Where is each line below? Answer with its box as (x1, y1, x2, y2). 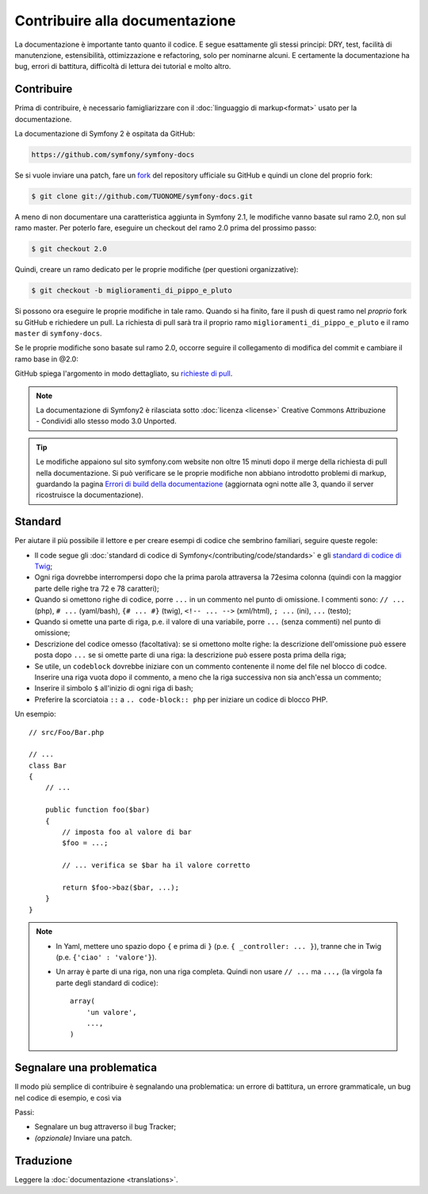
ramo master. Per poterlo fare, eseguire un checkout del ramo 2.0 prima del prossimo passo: (14, 223, 317, 233)
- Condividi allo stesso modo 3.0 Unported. (36, 416, 178, 426)
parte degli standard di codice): (55, 978, 159, 987)
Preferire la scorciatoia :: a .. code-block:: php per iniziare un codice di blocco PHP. (34, 695, 328, 704)
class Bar (29, 761, 67, 770)
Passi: (14, 1107, 35, 1117)
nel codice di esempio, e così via (14, 1093, 122, 1102)
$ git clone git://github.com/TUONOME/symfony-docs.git (31, 191, 254, 201)
